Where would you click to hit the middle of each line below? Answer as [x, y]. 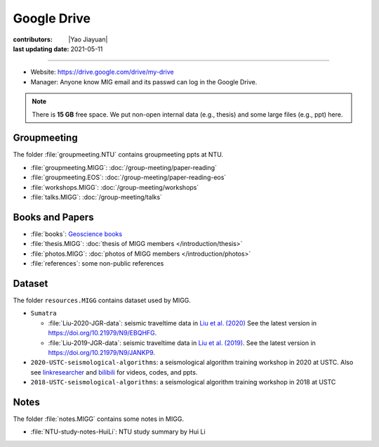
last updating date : [41, 48]
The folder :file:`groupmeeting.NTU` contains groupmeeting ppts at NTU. [118, 155]
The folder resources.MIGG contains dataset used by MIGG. [102, 300]
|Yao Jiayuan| [88, 39]
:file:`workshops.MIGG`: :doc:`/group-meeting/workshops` [115, 187]
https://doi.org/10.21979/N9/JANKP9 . [102, 352]
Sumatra [44, 313]
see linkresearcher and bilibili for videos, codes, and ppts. [114, 372]
